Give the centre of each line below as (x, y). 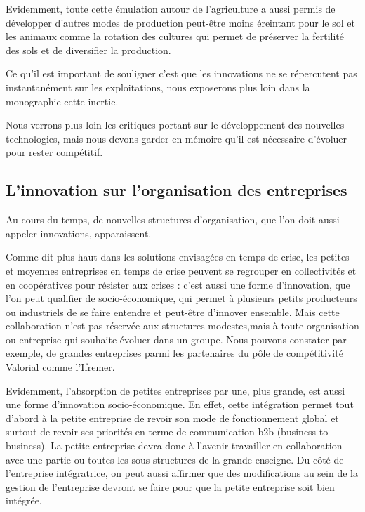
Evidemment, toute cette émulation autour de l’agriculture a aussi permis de (171, 8)
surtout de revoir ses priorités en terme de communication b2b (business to (167, 432)
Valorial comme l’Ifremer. (60, 367)
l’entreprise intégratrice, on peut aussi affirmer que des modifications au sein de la (182, 473)
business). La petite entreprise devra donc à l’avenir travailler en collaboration (174, 446)
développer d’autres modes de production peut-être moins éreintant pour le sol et (180, 22)
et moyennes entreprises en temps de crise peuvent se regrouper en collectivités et (181, 270)
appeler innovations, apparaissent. (79, 233)
